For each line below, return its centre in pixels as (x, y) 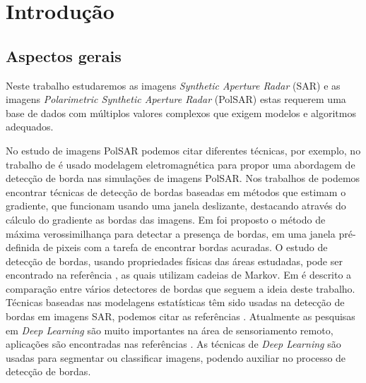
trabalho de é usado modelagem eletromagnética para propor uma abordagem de (181, 164)
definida (23, 247)
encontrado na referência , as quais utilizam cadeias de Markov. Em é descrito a (179, 275)
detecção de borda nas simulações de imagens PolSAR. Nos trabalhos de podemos (183, 178)
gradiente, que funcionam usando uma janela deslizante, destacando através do (176, 206)
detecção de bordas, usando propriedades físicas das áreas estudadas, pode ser (174, 261)
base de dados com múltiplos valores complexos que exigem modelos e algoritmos (181, 113)
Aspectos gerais (64, 55)
